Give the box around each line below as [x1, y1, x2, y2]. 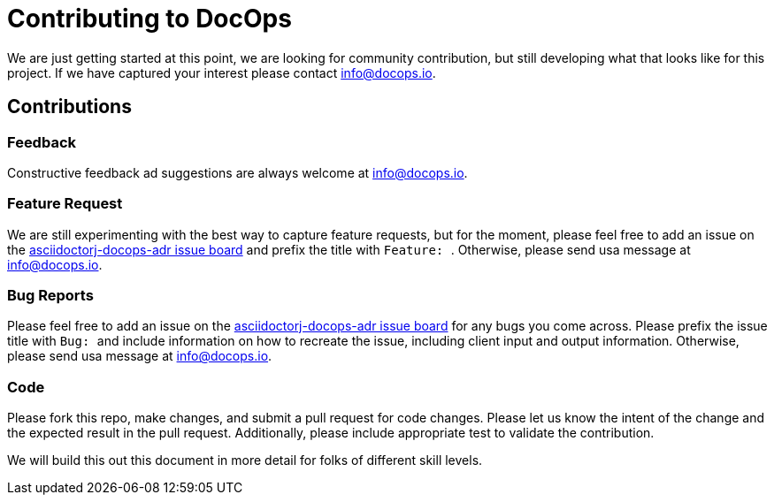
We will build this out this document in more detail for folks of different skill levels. [7, 453, 483, 468]
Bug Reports [7, 286, 94, 305]
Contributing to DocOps [7, 4, 292, 34]
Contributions [7, 95, 132, 118]
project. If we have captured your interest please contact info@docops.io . [7, 65, 436, 80]
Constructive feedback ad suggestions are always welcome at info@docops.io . [7, 164, 468, 180]
